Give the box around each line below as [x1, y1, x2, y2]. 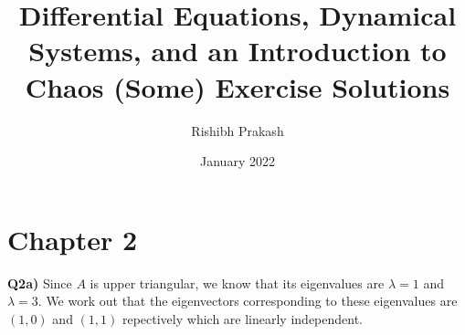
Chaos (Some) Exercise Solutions [25, 68, 450, 105]
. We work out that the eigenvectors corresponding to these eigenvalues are [37, 291, 458, 310]
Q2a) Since [7, 273, 72, 292]
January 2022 [200, 152, 275, 171]
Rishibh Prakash [191, 120, 284, 140]
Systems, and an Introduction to [28, 32, 447, 69]
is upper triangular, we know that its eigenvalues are [90, 273, 385, 292]
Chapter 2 [7, 220, 138, 257]
